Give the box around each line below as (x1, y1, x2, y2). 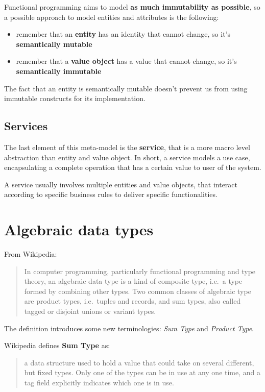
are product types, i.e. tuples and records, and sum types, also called (24, 296, 241, 306)
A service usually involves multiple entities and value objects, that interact (4, 179, 238, 189)
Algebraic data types (4, 219, 154, 240)
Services (4, 118, 48, 134)
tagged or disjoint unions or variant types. (24, 306, 156, 316)
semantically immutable (16, 65, 102, 76)
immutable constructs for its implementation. (4, 93, 146, 104)
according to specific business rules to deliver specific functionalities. (4, 189, 218, 200)
